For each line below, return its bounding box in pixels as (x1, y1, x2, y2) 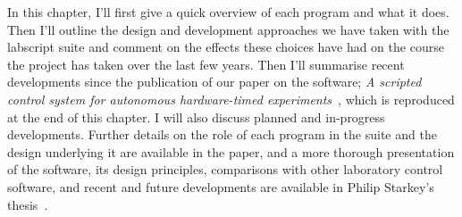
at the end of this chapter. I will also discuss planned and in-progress (7, 107, 385, 126)
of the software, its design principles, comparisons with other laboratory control (7, 160, 443, 179)
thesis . (7, 195, 48, 213)
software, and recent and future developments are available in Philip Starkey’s (7, 177, 434, 196)
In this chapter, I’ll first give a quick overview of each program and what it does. (7, 3, 449, 21)
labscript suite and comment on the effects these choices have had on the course (7, 38, 444, 56)
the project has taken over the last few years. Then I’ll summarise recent (7, 54, 405, 73)
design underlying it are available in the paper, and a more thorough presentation (7, 142, 455, 161)
